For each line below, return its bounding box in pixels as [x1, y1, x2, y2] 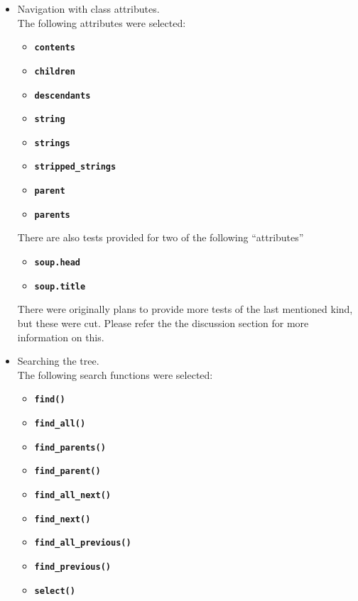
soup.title [34, 281, 86, 292]
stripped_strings [34, 162, 116, 172]
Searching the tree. [17, 353, 99, 368]
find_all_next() [34, 490, 111, 500]
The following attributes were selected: [17, 15, 186, 30]
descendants [34, 90, 91, 101]
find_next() [34, 514, 91, 524]
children [34, 66, 75, 77]
